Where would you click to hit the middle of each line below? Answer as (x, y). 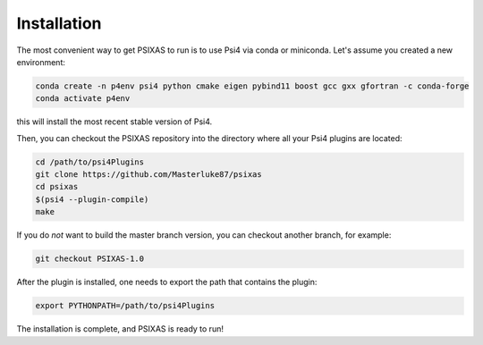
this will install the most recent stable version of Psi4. (114, 122)
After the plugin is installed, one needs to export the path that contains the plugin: (167, 282)
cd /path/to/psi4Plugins (90, 162)
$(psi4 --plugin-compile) (92, 199)
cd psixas (57, 187)
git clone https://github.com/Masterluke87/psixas (149, 175)
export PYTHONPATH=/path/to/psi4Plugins (125, 306)
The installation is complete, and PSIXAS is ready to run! (120, 329)
